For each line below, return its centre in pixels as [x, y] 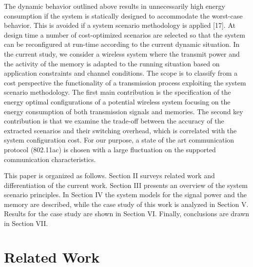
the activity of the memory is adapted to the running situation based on [112, 63]
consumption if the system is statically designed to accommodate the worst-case [123, 15]
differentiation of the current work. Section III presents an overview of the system [126, 185]
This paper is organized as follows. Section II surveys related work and [109, 175]
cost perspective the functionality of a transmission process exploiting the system [125, 82]
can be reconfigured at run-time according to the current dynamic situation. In [122, 44]
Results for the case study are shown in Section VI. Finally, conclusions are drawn [127, 214]
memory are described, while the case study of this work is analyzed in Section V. [126, 204]
